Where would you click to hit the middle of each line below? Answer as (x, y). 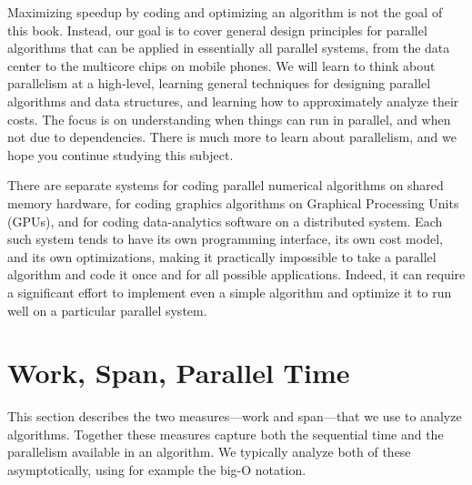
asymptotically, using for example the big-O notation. (157, 470)
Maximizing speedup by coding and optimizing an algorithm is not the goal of (225, 12)
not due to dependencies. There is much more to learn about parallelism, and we (232, 137)
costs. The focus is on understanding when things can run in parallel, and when (229, 119)
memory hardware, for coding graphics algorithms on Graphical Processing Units (233, 202)
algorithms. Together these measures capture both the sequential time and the (226, 434)
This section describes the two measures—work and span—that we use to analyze (235, 416)
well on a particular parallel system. (107, 310)
